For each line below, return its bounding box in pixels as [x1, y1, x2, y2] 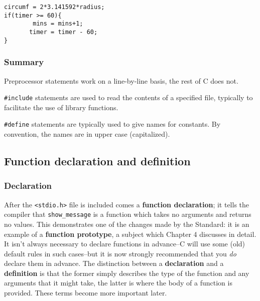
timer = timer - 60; [29, 28, 98, 36]
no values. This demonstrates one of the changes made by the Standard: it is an [4, 218, 249, 229]
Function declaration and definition [4, 153, 191, 168]
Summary [4, 56, 44, 68]
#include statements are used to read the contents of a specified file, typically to [4, 92, 253, 103]
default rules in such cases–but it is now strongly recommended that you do [4, 248, 236, 258]
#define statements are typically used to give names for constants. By [4, 119, 221, 129]
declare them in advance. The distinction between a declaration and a [4, 258, 224, 268]
